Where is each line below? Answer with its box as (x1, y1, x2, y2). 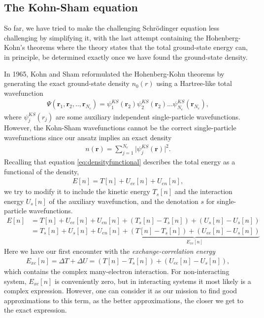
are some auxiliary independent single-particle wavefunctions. (56, 111, 240, 121)
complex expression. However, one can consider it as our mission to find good (4, 285, 237, 296)
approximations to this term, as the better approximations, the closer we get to (4, 295, 243, 305)
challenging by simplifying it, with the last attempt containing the (4, 32, 204, 42)
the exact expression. (4, 305, 67, 315)
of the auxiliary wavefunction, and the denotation (49, 196, 198, 206)
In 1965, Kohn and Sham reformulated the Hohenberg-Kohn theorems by (4, 68, 225, 79)
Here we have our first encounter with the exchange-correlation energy (4, 246, 215, 256)
